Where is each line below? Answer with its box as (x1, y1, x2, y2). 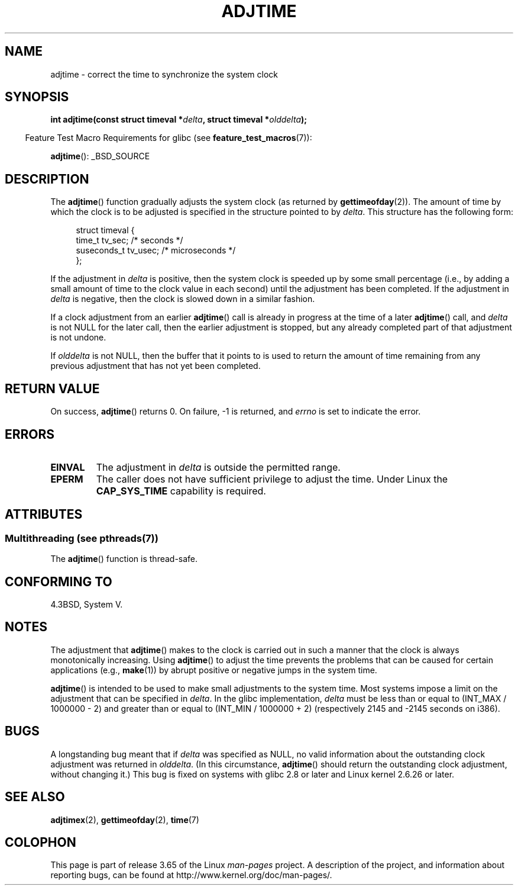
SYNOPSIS (5, 89, 69, 105)
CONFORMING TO (5, 574, 112, 589)
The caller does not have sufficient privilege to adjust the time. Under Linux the (96, 473, 448, 485)
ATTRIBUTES (5, 507, 83, 522)
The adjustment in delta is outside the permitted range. (96, 461, 341, 473)
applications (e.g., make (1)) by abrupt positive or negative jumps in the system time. (50, 664, 377, 675)
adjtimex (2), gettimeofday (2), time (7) (50, 814, 199, 825)
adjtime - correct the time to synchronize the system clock (50, 69, 278, 79)
